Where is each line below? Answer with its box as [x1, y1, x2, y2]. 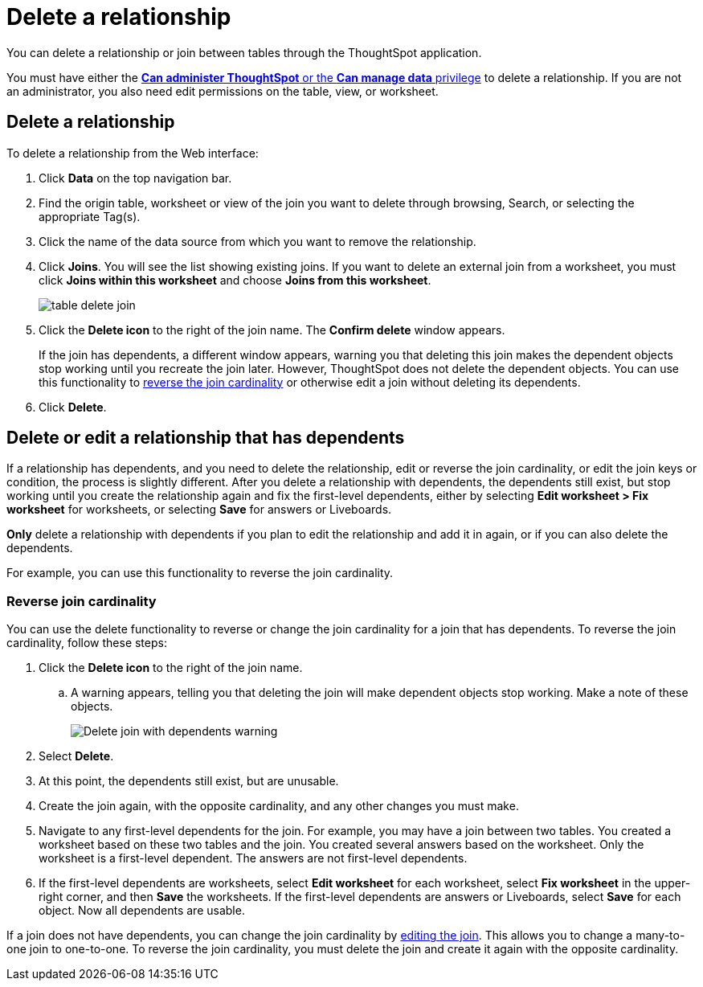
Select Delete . [39, 749, 114, 764]
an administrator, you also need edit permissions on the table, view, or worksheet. [6, 84, 439, 98]
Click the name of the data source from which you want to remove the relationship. [39, 234, 476, 248]
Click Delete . [39, 399, 107, 414]
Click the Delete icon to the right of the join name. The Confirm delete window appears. [39, 322, 505, 337]
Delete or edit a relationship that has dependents [6, 428, 405, 448]
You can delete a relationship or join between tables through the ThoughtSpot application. [6, 45, 482, 59]
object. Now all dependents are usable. [39, 903, 245, 918]
